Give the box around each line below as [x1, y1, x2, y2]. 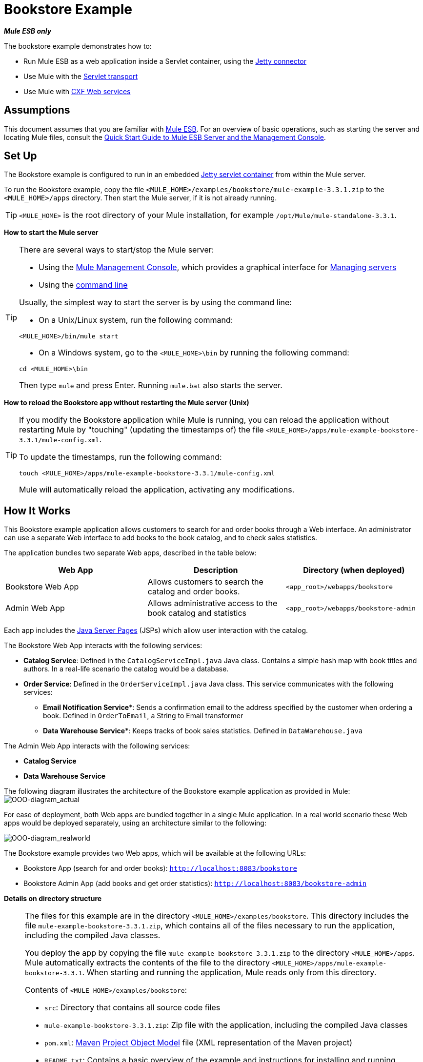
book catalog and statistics [147, 608, 247, 618]
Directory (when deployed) [303, 565, 405, 575]
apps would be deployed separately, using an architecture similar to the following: [4, 819, 266, 827]
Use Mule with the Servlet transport [23, 72, 138, 80]
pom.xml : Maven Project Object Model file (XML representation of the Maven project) [44, 1038, 353, 1048]
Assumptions [4, 104, 70, 117]
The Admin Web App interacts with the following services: [4, 742, 190, 750]
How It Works [4, 504, 71, 517]
